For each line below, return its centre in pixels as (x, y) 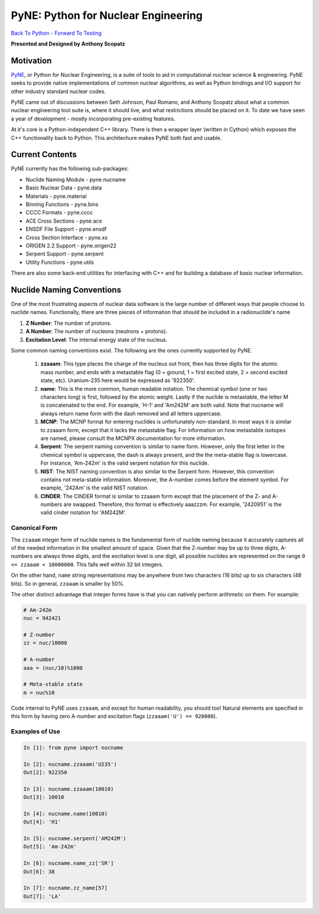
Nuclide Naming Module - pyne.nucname (76, 179)
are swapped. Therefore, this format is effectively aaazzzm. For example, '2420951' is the (172, 504)
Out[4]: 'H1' (42, 822)
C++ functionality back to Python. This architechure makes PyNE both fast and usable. (116, 138)
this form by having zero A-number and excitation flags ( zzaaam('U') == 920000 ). (114, 716)
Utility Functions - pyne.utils (60, 262)
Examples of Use (35, 731)
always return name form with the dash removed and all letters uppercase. (131, 413)
